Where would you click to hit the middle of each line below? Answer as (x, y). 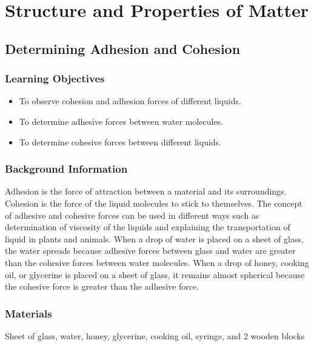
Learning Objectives (55, 78)
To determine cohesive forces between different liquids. (120, 141)
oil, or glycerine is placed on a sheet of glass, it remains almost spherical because (155, 274)
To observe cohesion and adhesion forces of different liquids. (130, 101)
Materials (28, 313)
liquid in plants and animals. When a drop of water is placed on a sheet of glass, (154, 238)
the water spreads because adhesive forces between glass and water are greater (150, 251)
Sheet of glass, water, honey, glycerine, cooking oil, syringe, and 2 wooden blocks (155, 335)
